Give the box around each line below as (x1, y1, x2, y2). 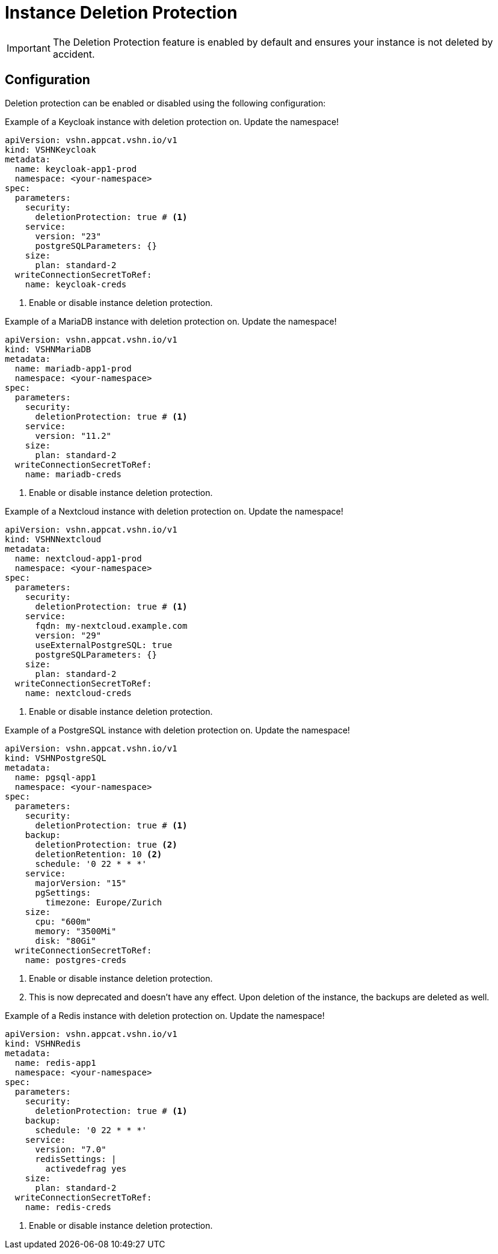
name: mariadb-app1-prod (14, 363, 132, 373)
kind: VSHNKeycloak (5, 144, 96, 154)
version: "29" (35, 630, 102, 640)
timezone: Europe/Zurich (45, 897, 162, 907)
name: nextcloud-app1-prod (14, 553, 142, 563)
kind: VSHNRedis (5, 1038, 81, 1048)
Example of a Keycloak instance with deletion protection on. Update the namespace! (5, 116, 339, 127)
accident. (52, 47, 95, 60)
